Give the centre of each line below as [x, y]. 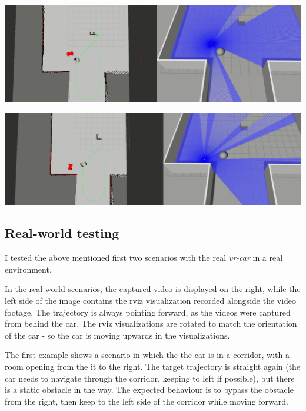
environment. [28, 269]
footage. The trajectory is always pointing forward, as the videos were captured [148, 312]
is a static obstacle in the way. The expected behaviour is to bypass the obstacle [149, 390]
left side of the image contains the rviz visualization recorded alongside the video [151, 301]
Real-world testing [62, 233]
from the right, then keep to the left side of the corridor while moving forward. [147, 401]
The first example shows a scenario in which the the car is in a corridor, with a [147, 355]
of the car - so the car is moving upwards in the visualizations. [117, 335]
